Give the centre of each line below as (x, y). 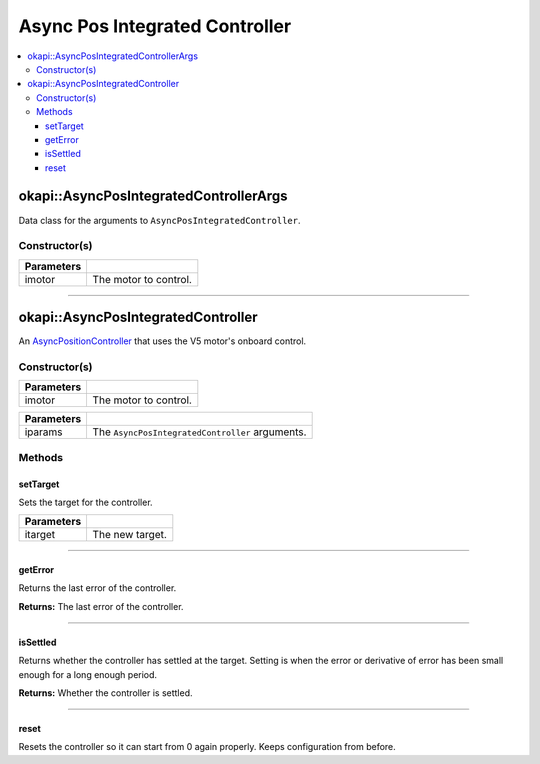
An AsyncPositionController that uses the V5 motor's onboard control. (162, 341)
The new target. (129, 535)
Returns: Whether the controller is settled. (106, 692)
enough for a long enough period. (88, 674)
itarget (40, 535)
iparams (44, 432)
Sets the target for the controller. (86, 502)
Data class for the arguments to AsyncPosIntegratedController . (159, 220)
